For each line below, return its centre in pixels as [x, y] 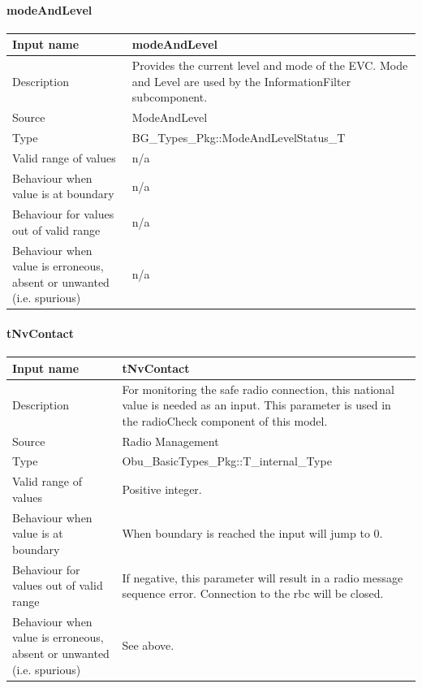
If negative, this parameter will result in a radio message [263, 577]
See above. [148, 645]
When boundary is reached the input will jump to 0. [252, 533]
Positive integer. [162, 489]
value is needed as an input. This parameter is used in [256, 405]
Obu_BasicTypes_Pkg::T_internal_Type [227, 461]
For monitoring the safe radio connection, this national [258, 389]
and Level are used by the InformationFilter [241, 81]
